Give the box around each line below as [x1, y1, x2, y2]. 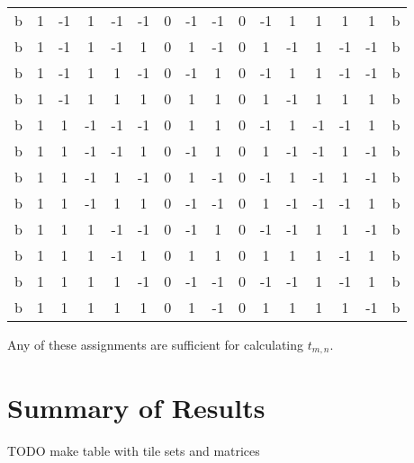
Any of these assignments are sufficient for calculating [7, 335, 304, 353]
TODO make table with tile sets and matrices [7, 441, 260, 459]
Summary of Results [7, 388, 265, 425]
